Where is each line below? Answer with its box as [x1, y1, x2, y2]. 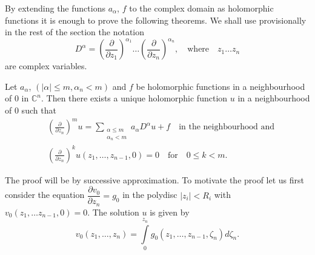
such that [21, 104, 56, 117]
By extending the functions [5, 2, 105, 14]
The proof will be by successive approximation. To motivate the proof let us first [5, 173, 305, 186]
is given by [150, 205, 190, 218]
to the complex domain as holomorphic [129, 2, 274, 14]
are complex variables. [5, 59, 87, 72]
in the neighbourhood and [179, 123, 275, 132]
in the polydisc [122, 188, 177, 201]
